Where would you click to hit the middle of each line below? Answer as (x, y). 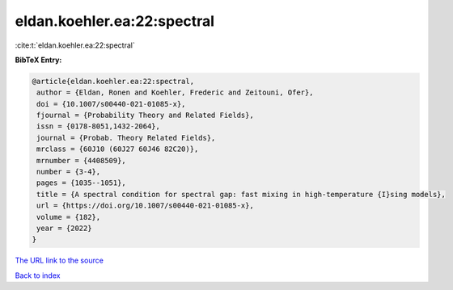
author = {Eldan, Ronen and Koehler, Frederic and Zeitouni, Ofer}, (175, 92)
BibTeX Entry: (38, 60)
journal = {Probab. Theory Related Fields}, (126, 138)
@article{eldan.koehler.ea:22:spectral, (113, 81)
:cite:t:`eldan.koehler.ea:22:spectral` (75, 45)
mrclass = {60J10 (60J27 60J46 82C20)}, (118, 149)
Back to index (38, 275)
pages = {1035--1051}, (82, 183)
